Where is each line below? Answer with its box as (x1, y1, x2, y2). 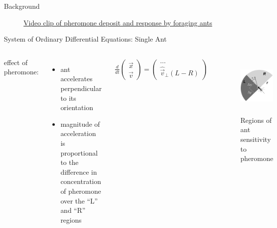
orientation (60, 102, 93, 113)
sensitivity (240, 134, 271, 144)
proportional (60, 147, 98, 158)
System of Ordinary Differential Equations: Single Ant (4, 34, 167, 44)
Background (4, 1, 40, 11)
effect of (4, 57, 28, 67)
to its (60, 92, 76, 103)
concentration (60, 176, 101, 186)
